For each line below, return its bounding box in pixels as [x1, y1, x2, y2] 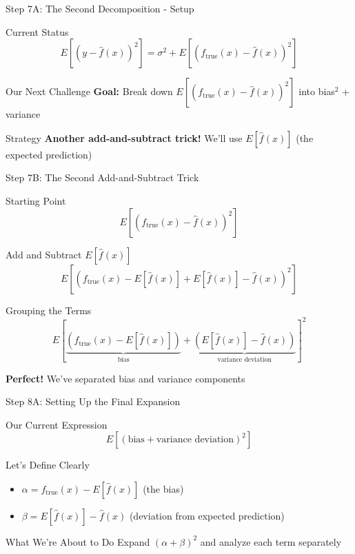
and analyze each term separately [200, 534, 342, 548]
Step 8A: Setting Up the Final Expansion [6, 394, 181, 409]
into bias [298, 84, 335, 99]
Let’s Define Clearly [6, 458, 90, 472]
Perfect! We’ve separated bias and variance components [6, 371, 245, 385]
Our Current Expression [6, 417, 108, 431]
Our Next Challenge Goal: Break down [6, 84, 173, 99]
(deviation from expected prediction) [129, 508, 285, 522]
